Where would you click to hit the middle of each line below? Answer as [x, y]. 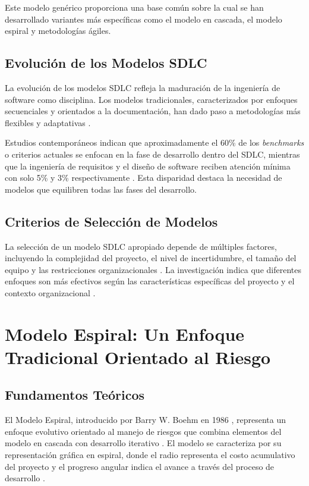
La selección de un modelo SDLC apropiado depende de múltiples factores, [141, 246]
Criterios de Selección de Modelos [111, 221]
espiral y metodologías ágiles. [58, 31]
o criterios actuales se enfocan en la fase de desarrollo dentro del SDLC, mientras [152, 154]
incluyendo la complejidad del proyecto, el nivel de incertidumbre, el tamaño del [151, 258]
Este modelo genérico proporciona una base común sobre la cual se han [134, 7]
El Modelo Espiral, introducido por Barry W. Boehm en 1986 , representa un [145, 420]
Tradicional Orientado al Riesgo [138, 357]
